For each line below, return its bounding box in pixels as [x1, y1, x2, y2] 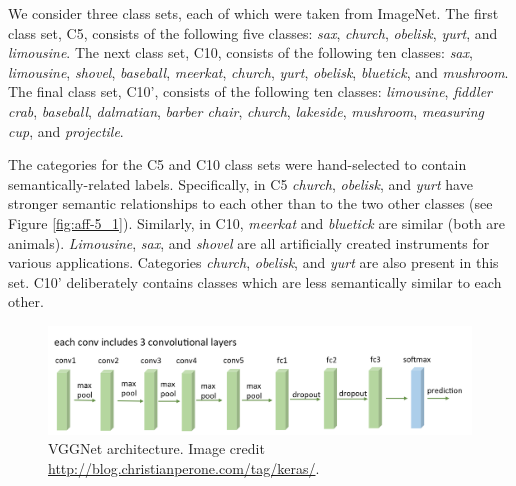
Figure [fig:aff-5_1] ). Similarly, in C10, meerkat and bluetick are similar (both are [8, 212, 506, 233]
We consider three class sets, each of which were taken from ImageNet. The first [8, 3, 499, 23]
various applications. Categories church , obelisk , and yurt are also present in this [8, 252, 499, 273]
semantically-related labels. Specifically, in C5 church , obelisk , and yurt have [8, 173, 473, 194]
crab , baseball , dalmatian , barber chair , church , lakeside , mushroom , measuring [8, 100, 484, 121]
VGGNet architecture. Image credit [48, 438, 265, 459]
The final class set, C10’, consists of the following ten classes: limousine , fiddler [8, 81, 492, 102]
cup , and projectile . [8, 120, 124, 141]
